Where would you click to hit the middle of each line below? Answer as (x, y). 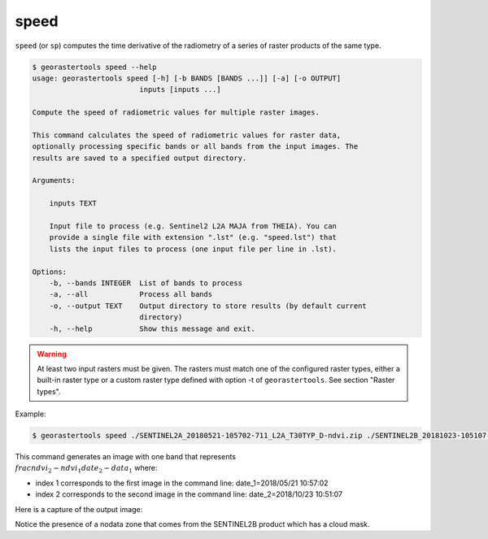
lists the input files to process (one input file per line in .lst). (193, 249)
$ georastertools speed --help (95, 67)
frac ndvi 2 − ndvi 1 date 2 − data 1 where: (86, 469)
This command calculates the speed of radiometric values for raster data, (187, 135)
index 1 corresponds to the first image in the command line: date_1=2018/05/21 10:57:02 (182, 483)
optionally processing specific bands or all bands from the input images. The (195, 147)
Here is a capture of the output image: (79, 509)
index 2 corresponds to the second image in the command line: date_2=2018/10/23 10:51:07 (189, 494)
